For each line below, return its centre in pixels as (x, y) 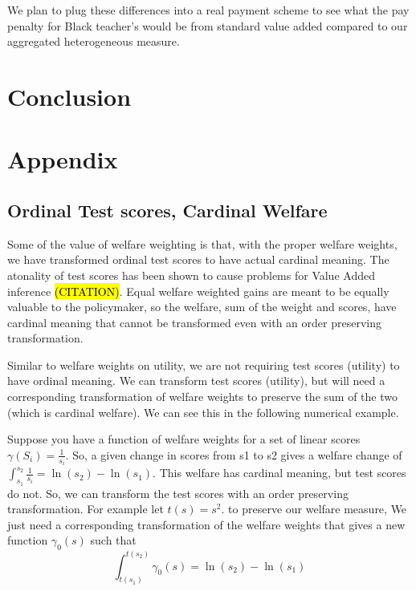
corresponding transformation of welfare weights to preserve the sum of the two (202, 397)
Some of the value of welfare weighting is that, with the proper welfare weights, (202, 243)
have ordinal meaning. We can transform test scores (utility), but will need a (196, 381)
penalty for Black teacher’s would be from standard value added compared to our (208, 25)
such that (113, 540)
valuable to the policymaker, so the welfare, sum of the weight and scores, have (202, 307)
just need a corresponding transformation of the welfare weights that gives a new (206, 524)
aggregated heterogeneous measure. (94, 41)
